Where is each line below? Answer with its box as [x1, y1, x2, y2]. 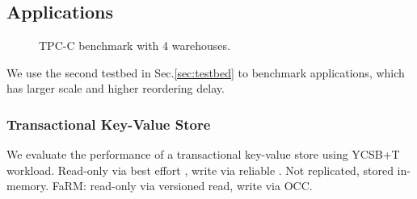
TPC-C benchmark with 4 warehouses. [39, 37, 230, 54]
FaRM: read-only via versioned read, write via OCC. [52, 177, 313, 194]
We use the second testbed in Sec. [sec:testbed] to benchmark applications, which [6, 64, 405, 81]
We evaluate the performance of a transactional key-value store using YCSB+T [6, 146, 400, 163]
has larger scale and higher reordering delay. [6, 80, 225, 97]
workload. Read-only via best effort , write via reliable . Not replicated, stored [6, 161, 394, 178]
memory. [6, 177, 49, 194]
